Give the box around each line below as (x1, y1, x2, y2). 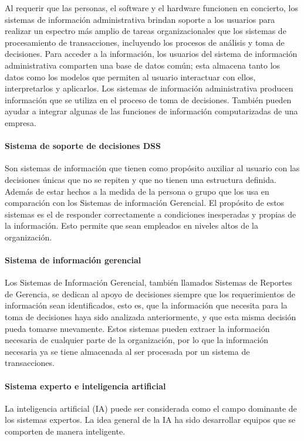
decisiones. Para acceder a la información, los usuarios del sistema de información (5, 48, 298, 60)
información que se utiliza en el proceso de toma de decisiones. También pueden (5, 93, 292, 106)
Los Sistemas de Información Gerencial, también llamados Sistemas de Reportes (5, 276, 292, 289)
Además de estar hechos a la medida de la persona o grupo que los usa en (5, 185, 269, 197)
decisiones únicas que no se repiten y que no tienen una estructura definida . (5, 173, 276, 185)
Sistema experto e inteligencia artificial (5, 379, 166, 392)
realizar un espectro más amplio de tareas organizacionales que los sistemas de (5, 25, 286, 37)
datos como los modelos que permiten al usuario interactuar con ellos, (5, 70, 256, 83)
